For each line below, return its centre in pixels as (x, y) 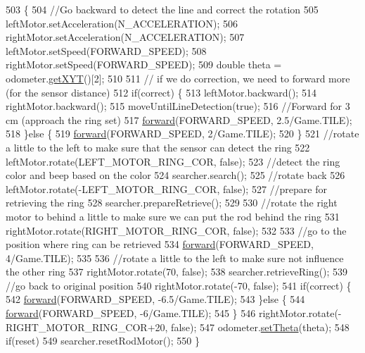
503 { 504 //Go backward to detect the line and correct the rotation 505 (162, 9)
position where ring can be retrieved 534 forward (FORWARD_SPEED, (160, 244)
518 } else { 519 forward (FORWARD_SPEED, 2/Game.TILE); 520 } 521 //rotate (182, 134)
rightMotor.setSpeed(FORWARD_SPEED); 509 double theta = (144, 64)
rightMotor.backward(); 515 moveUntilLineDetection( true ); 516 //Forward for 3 (178, 106)
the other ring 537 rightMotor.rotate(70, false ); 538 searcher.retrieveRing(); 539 (177, 272)
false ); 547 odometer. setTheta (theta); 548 (260, 327)
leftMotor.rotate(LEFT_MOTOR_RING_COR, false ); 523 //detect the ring (173, 161)
